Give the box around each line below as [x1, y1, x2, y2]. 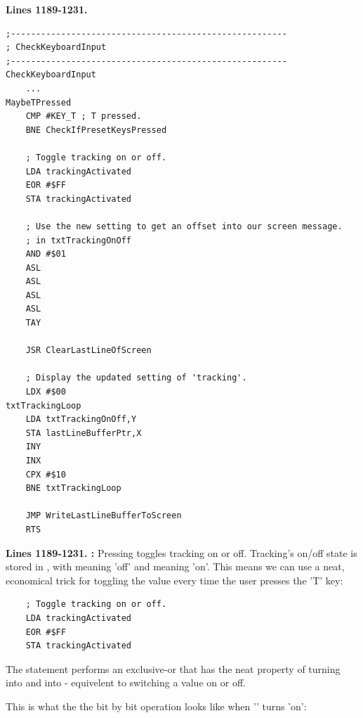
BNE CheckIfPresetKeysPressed [25, 124, 167, 135]
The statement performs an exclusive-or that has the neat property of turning [6, 661, 341, 676]
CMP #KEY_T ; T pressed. [25, 111, 142, 122]
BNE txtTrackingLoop [25, 483, 121, 494]
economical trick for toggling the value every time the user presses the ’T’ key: [6, 572, 343, 587]
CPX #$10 [25, 469, 66, 480]
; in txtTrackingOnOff [25, 235, 131, 245]
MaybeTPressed [6, 97, 72, 108]
